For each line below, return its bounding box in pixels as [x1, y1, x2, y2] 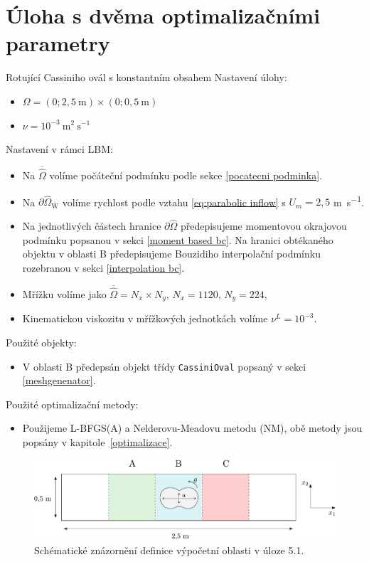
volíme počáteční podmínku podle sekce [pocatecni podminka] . [49, 168, 323, 183]
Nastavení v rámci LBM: [6, 142, 113, 157]
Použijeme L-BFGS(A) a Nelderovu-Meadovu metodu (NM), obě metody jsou [22, 420, 363, 435]
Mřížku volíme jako [22, 287, 107, 301]
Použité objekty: [6, 335, 77, 350]
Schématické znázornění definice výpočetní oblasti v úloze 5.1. [34, 542, 304, 557]
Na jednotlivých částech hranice [22, 218, 161, 233]
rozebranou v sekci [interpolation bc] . [22, 260, 185, 275]
